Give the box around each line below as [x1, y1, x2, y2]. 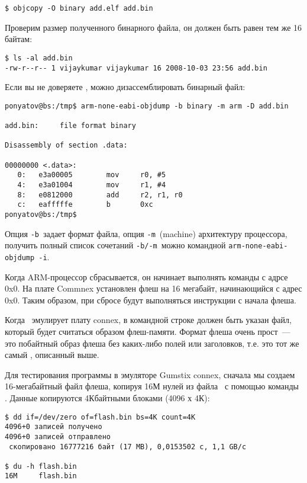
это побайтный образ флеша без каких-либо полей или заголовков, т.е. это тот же [5, 337, 299, 349]
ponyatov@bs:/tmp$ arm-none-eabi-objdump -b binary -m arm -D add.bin [5, 101, 289, 110]
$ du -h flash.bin [5, 462, 77, 471]
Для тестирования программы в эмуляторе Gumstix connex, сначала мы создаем [5, 368, 295, 380]
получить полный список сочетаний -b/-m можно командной [5, 239, 226, 251]
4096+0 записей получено [5, 423, 102, 431]
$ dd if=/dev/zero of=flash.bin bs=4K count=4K [5, 412, 196, 421]
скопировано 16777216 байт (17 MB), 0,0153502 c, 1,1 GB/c [9, 442, 247, 451]
